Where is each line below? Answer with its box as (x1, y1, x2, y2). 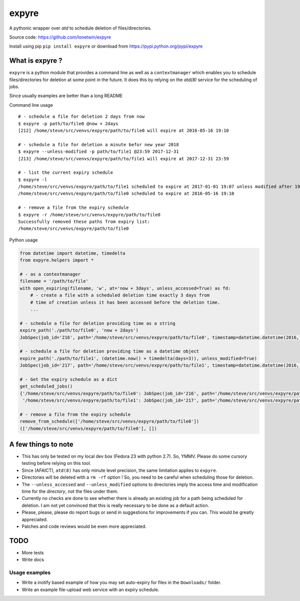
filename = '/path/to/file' (19, 278, 88, 284)
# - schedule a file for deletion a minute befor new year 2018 (18, 142, 179, 147)
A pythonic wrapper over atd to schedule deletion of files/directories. (9, 25, 152, 31)
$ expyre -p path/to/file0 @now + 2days (18, 121, 118, 126)
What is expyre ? (9, 57, 62, 65)
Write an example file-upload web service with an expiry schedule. (21, 586, 159, 592)
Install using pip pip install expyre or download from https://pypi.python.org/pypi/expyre (9, 43, 203, 50)
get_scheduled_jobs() (19, 384, 73, 389)
